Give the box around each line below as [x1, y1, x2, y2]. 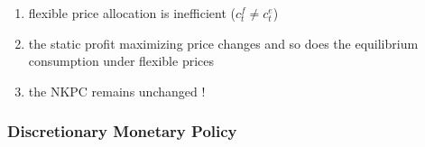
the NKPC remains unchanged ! [28, 81, 206, 100]
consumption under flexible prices [28, 51, 214, 70]
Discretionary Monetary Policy [7, 120, 237, 142]
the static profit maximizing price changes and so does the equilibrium [28, 33, 419, 52]
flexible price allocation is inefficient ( [28, 4, 236, 22]
